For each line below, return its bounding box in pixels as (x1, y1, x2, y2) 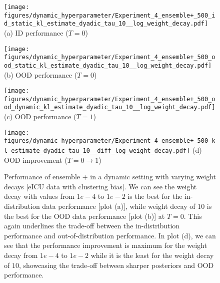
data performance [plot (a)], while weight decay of (42, 201, 195, 211)
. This (183, 210, 202, 221)
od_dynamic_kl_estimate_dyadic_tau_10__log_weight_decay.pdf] (4, 104, 215, 111)
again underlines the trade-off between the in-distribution (4, 220, 180, 231)
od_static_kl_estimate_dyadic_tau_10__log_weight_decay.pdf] (4, 62, 212, 69)
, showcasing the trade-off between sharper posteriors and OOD (18, 259, 214, 270)
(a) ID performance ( (4, 27, 68, 38)
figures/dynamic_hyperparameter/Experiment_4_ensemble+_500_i (4, 12, 215, 19)
